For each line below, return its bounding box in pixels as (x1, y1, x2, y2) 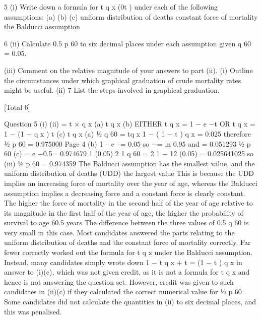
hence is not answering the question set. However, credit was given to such (4, 276, 234, 287)
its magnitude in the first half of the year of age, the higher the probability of (4, 207, 243, 218)
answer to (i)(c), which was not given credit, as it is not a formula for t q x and (4, 267, 250, 277)
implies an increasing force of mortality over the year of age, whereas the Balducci (4, 177, 257, 188)
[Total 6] (4, 101, 30, 112)
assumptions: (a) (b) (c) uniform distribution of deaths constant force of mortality (4, 11, 258, 22)
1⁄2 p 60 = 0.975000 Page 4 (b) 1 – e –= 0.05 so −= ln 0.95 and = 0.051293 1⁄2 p (4, 138, 251, 149)
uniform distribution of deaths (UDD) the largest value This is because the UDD (4, 168, 254, 178)
